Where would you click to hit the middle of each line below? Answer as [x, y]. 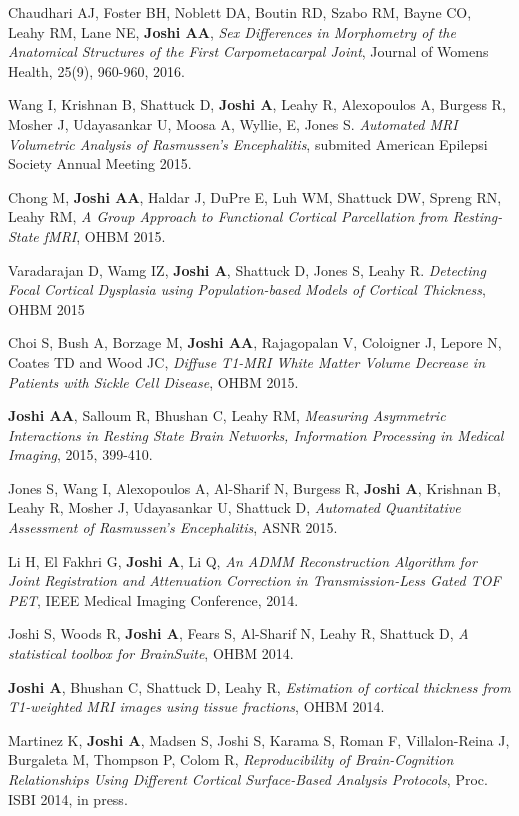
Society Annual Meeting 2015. [100, 163]
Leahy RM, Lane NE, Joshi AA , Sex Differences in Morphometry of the [232, 31]
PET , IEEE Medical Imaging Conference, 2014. [153, 599]
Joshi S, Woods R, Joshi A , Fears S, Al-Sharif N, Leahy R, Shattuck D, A [238, 633]
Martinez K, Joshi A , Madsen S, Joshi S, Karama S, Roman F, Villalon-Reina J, [259, 739]
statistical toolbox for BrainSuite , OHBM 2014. [151, 653]
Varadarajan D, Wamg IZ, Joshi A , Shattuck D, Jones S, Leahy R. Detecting [247, 269]
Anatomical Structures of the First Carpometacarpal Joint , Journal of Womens [248, 51]
